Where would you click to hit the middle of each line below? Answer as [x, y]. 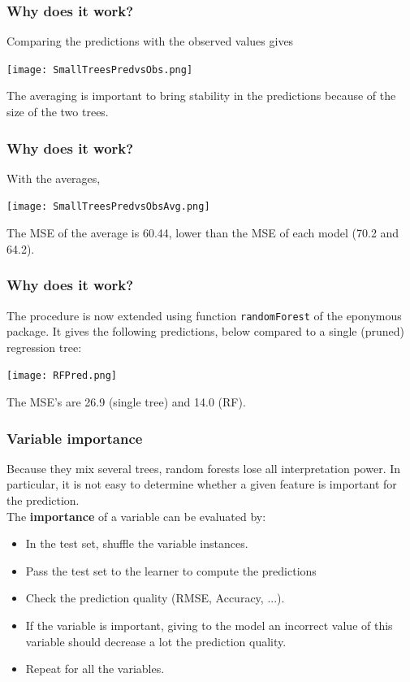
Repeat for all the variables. [95, 669]
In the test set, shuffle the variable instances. [137, 543]
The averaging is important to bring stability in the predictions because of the [201, 96]
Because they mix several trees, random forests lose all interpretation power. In [204, 468]
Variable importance [75, 438]
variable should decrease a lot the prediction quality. [156, 641]
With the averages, [54, 178]
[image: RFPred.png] [62, 376]
